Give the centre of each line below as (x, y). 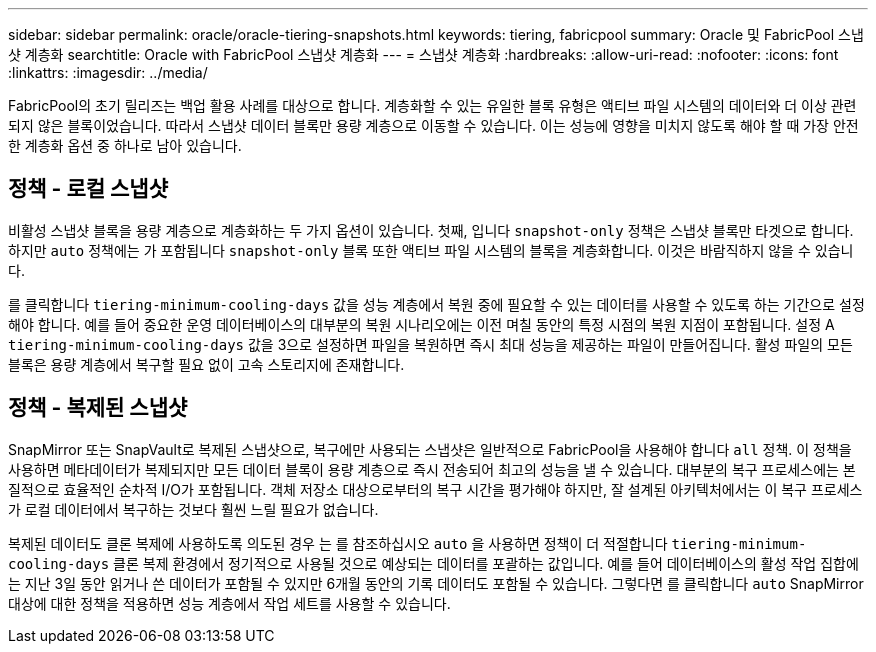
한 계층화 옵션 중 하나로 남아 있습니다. (125, 145)
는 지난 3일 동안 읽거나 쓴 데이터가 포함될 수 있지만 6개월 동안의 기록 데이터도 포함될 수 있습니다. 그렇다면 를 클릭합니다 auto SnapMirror (436, 583)
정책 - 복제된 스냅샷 (98, 408)
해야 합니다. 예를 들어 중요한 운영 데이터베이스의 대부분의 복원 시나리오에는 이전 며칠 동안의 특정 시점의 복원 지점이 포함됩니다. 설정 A (421, 324)
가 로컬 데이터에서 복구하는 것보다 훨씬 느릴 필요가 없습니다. (193, 509)
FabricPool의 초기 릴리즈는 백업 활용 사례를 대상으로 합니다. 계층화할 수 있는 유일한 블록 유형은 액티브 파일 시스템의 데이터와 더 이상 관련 (432, 105)
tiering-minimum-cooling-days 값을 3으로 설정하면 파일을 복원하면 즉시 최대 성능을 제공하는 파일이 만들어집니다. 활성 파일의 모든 (430, 344)
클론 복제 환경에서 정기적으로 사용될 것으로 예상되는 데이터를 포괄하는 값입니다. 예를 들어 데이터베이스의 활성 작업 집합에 (486, 563)
